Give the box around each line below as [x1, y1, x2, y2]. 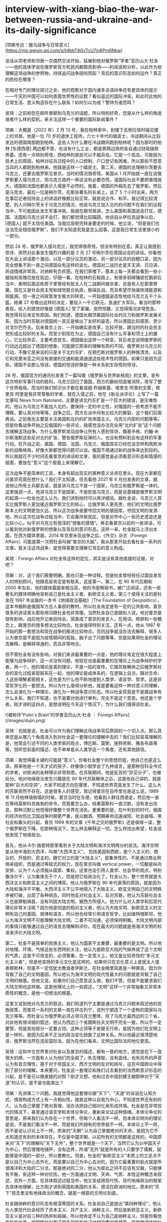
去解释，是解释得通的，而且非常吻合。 [5, 640, 83, 646]
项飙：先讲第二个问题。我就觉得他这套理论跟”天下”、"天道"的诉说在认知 [5, 1090, 153, 1096]
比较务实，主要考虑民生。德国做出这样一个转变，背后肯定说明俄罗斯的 [18, 336, 162, 342]
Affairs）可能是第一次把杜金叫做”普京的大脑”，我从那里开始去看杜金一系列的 [5, 538, 162, 544]
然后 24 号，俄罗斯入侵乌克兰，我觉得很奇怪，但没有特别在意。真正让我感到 [5, 243, 162, 249]
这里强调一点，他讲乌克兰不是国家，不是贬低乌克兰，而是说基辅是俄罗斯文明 [5, 488, 162, 494]
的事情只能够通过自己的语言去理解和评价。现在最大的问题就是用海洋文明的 [5, 923, 158, 929]
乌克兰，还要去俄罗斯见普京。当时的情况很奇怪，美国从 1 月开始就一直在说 [5, 170, 158, 176]
